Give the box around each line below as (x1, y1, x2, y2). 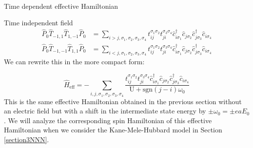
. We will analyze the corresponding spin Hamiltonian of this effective (4, 115, 212, 125)
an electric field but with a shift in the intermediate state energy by (4, 106, 206, 116)
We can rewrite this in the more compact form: (4, 56, 145, 67)
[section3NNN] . (4, 134, 49, 144)
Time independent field (4, 17, 73, 27)
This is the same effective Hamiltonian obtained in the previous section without (4, 96, 242, 106)
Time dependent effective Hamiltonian (4, 1, 118, 11)
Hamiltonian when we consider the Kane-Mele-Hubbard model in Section (4, 125, 222, 135)
